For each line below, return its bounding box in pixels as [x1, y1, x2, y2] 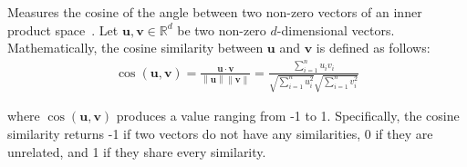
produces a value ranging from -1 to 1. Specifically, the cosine [116, 106, 460, 125]
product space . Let [7, 20, 119, 39]
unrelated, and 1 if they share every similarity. [7, 142, 266, 161]
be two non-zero [177, 20, 266, 39]
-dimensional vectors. [276, 20, 395, 39]
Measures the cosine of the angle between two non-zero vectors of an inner [7, 3, 422, 21]
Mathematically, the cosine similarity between [7, 38, 264, 57]
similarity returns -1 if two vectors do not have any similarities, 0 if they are [7, 123, 433, 142]
